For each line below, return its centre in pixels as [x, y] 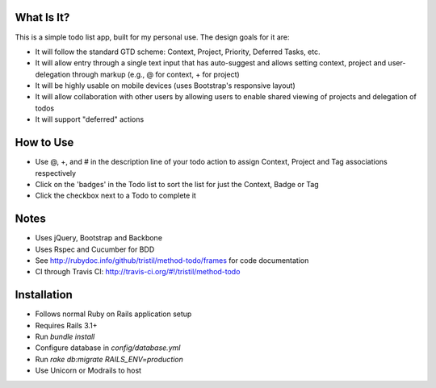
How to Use [44, 142]
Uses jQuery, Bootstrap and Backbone [99, 238]
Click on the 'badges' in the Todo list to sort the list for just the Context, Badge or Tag [177, 184]
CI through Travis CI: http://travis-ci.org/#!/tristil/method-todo [138, 272]
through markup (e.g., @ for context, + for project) [156, 74]
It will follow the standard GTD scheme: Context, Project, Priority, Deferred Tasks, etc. [178, 52]
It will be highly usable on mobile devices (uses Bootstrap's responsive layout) [165, 86]
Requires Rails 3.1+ [66, 325]
